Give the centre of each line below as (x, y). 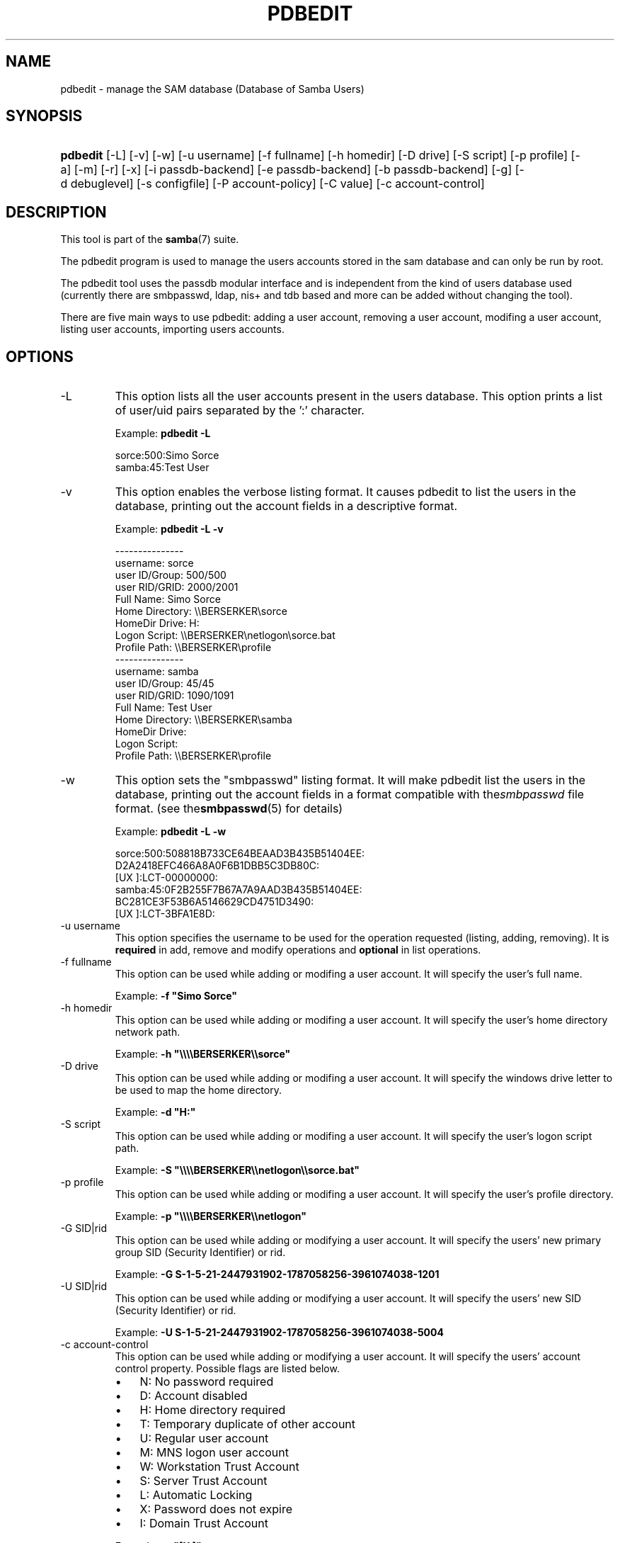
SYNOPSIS (44, 116)
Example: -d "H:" (155, 1112)
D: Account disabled (194, 1396)
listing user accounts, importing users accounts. (172, 329)
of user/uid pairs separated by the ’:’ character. (240, 411)
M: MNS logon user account (214, 1453)
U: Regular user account (204, 1439)
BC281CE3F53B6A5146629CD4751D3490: (214, 902)
